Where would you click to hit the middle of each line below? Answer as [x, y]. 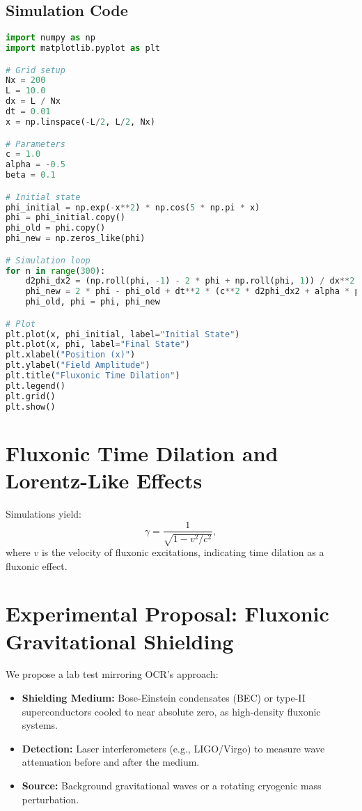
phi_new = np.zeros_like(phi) [76, 239]
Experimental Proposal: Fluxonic [167, 613]
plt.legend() [36, 386]
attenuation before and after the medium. [111, 762]
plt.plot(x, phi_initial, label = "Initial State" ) [123, 334]
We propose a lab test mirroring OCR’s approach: [112, 674]
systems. [40, 725]
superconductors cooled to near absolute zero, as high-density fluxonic [171, 711]
